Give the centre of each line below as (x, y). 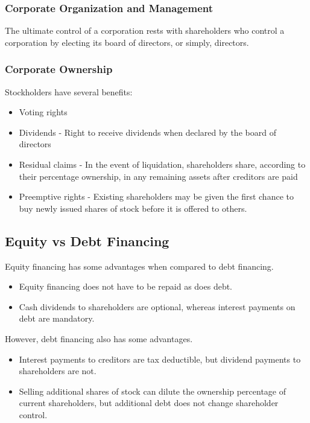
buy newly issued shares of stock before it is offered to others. (133, 208)
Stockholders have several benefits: (69, 91)
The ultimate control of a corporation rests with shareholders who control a (145, 30)
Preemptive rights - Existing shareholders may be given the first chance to (156, 196)
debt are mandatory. (57, 318)
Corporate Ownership (59, 69)
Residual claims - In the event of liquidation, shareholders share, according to (162, 164)
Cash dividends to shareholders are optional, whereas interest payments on (157, 306)
